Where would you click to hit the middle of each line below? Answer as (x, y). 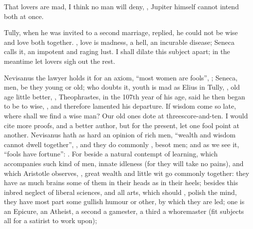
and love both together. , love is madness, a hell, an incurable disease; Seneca (119, 42)
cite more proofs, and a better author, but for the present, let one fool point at (122, 125)
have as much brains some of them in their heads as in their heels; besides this (121, 182)
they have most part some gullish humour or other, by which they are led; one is (124, 201)
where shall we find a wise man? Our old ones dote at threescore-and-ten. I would (126, 115)
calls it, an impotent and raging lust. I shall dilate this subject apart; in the (117, 51)
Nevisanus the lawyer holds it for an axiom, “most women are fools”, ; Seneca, (121, 77)
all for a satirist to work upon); (50, 220)
